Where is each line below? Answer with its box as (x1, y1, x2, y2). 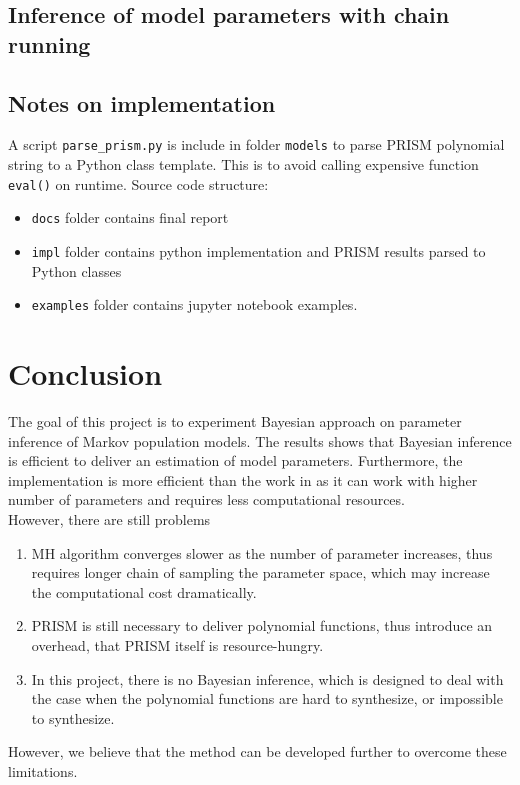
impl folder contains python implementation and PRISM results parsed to (31, 240, 486, 261)
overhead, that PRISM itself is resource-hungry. (31, 634, 324, 655)
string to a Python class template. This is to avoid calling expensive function (8, 154, 479, 175)
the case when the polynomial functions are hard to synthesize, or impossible (31, 688, 503, 709)
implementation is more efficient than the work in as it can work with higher (8, 469, 478, 490)
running (8, 28, 91, 59)
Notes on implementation (8, 87, 276, 118)
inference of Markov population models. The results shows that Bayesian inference (8, 430, 512, 451)
